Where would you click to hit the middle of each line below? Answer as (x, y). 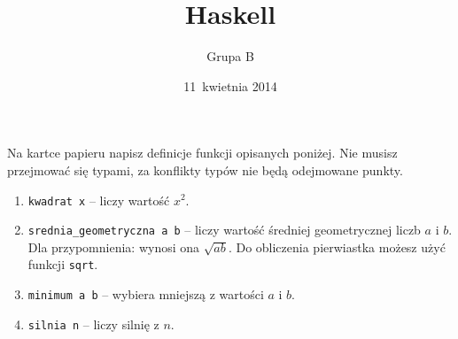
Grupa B (230, 56)
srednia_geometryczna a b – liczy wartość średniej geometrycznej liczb (224, 230)
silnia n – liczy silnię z (93, 324)
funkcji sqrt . (63, 264)
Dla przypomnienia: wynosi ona (114, 247)
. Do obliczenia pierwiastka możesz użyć (337, 247)
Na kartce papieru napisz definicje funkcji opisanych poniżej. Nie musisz (202, 153)
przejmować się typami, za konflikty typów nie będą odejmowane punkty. (205, 169)
